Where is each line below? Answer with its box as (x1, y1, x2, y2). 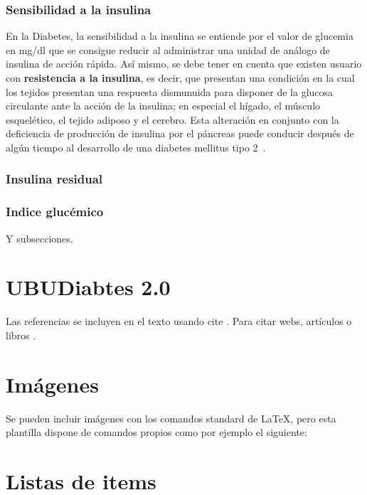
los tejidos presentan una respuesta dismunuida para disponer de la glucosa (6, 84, 334, 99)
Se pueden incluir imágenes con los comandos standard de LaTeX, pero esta (6, 410, 336, 425)
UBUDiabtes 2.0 (6, 272, 171, 302)
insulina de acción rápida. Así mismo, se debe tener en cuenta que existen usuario (6, 56, 362, 71)
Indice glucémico (6, 203, 104, 220)
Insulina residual (6, 170, 103, 188)
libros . (6, 327, 36, 342)
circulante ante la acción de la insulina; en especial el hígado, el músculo (6, 98, 321, 113)
